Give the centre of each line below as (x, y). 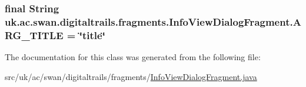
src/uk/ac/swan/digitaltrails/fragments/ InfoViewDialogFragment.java (131, 76)
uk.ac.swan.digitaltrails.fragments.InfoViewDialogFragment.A (153, 21)
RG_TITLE (34, 35)
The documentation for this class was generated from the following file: (133, 57)
